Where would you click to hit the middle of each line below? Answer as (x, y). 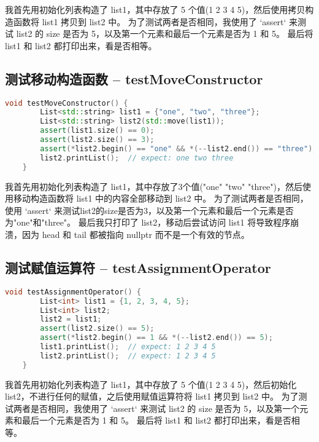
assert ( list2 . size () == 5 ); (97, 329)
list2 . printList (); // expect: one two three (137, 158)
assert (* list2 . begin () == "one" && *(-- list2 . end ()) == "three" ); (179, 148)
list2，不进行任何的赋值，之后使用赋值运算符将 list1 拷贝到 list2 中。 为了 (152, 396)
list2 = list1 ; (71, 319)
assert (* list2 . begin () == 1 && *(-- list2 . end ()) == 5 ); (156, 338)
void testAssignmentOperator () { (73, 292)
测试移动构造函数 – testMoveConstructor (134, 78)
